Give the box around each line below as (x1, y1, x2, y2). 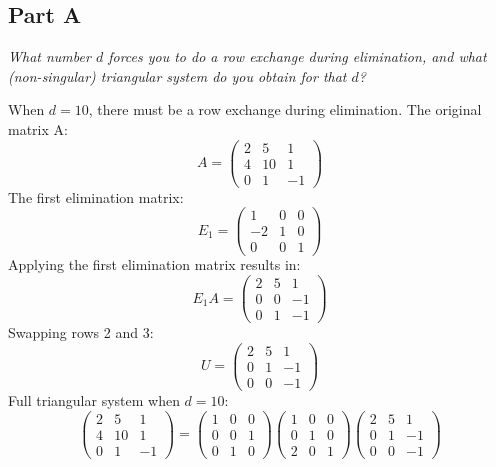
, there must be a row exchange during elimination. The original (88, 99, 482, 120)
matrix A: (8, 118, 68, 139)
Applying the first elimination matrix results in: (8, 254, 301, 275)
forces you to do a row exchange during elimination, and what (108, 46, 487, 67)
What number (8, 46, 91, 67)
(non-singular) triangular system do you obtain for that (8, 65, 347, 86)
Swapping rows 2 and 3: (8, 322, 154, 343)
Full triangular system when (8, 389, 180, 410)
